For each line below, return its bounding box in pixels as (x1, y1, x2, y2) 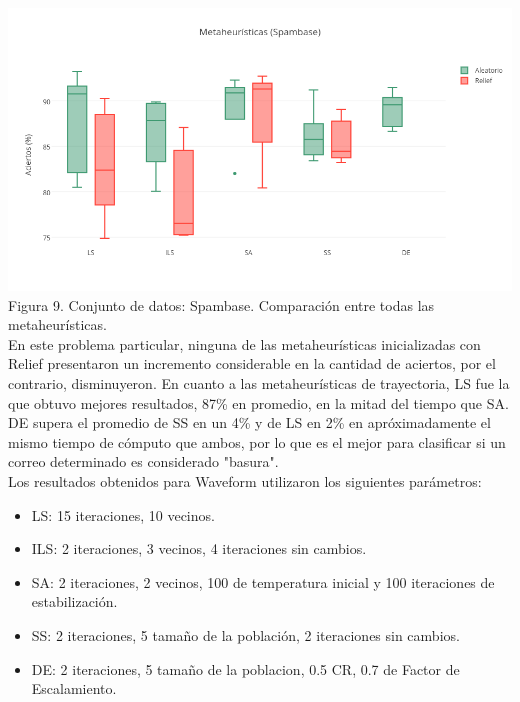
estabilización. (31, 591, 118, 612)
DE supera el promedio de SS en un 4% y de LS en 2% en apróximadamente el (8, 412, 491, 433)
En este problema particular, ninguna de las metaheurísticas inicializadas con (8, 333, 481, 354)
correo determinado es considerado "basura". (8, 451, 279, 472)
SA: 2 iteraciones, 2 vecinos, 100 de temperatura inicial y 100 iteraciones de (31, 571, 495, 592)
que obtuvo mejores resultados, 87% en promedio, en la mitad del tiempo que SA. (8, 392, 509, 413)
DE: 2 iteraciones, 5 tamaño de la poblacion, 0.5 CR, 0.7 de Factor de (31, 658, 460, 679)
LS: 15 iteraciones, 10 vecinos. (31, 504, 215, 525)
